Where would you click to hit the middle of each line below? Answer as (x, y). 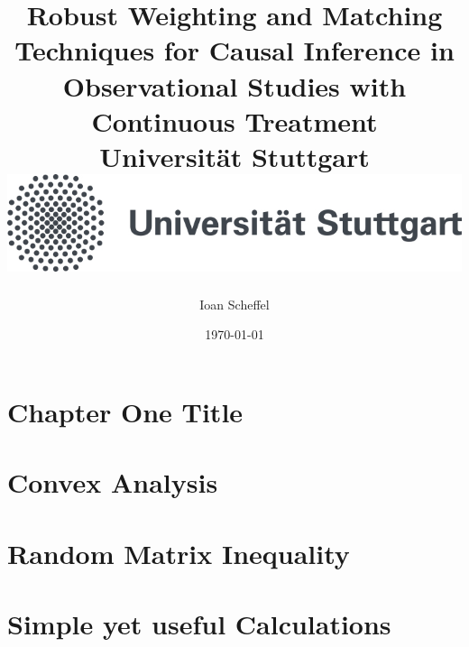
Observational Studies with (234, 85)
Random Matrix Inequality (179, 553)
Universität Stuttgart (234, 156)
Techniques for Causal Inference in (234, 50)
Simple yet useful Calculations (199, 623)
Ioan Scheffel (234, 304)
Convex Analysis (113, 482)
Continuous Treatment (234, 120)
